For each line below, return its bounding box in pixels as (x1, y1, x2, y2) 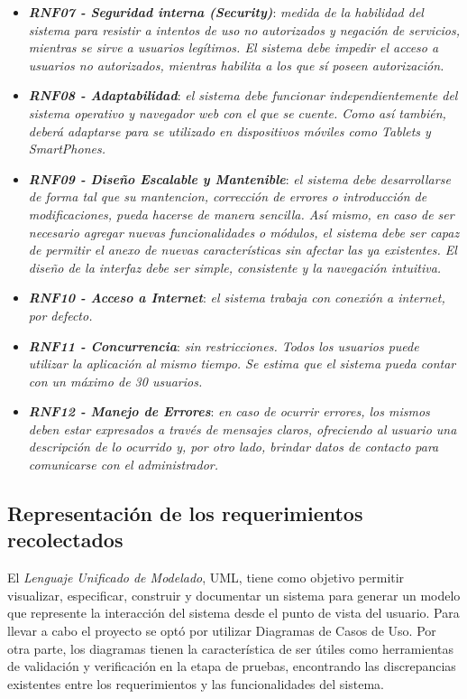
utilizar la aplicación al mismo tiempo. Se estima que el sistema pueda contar (28, 354, 456, 373)
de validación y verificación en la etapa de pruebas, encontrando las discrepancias (7, 657, 456, 676)
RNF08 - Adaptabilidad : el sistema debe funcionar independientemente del (28, 86, 458, 105)
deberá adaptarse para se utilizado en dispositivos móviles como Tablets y (28, 121, 431, 140)
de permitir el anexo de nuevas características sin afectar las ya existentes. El (28, 240, 457, 259)
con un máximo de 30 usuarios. (28, 371, 203, 390)
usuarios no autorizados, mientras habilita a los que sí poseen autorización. (28, 55, 444, 74)
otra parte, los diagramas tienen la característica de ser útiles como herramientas (7, 638, 453, 657)
